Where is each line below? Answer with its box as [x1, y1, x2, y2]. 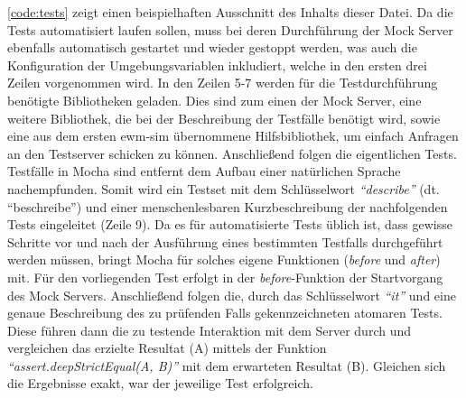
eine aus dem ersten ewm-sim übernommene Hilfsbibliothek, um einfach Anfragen [7, 126, 459, 145]
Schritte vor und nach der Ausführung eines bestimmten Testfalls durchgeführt [7, 232, 443, 251]
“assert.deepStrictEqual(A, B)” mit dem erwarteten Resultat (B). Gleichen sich [7, 356, 446, 375]
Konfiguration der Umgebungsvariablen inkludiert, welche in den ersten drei [7, 55, 427, 74]
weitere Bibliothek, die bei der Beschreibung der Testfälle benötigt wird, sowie [7, 108, 441, 127]
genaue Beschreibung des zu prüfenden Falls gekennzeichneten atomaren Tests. [7, 303, 443, 322]
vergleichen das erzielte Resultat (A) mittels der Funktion [7, 338, 327, 357]
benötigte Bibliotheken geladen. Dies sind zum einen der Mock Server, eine [7, 90, 422, 109]
